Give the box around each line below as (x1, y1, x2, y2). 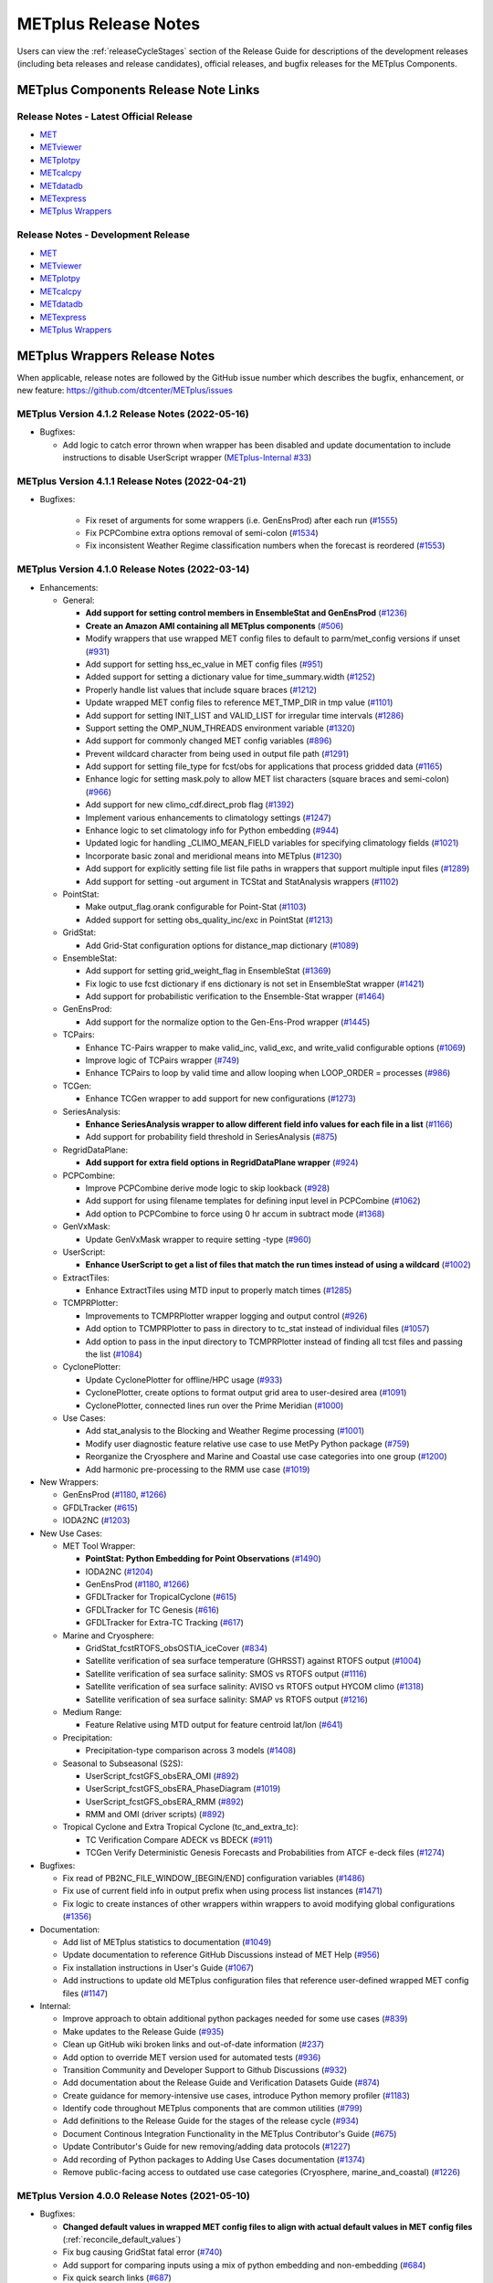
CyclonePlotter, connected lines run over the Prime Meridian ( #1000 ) (85, 1400, 344, 1411)
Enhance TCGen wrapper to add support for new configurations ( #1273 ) (85, 1093, 356, 1104)
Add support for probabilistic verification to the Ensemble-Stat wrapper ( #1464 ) (85, 991, 385, 1002)
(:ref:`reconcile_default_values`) (62, 2234, 182, 2245)
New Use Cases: (39, 1528, 102, 1539)
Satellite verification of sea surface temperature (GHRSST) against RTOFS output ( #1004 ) (85, 1656, 422, 1667)
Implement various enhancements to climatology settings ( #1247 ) (85, 812, 332, 823)
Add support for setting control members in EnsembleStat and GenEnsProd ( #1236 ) (85, 607, 408, 618)
